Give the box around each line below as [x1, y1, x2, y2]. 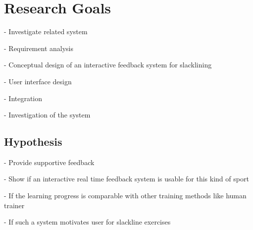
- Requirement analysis [4, 43, 73, 53]
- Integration [4, 93, 43, 103]
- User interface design [4, 76, 72, 86]
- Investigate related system [4, 26, 88, 37]
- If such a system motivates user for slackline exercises [4, 217, 171, 227]
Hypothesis [4, 134, 62, 149]
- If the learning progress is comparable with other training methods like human [4, 190, 247, 201]
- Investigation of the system [4, 110, 91, 120]
